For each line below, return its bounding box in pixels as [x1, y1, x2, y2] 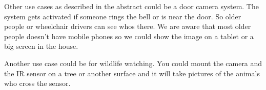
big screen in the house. [4, 41, 78, 51]
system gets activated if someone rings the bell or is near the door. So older [4, 11, 241, 21]
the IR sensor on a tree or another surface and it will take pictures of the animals [4, 68, 260, 78]
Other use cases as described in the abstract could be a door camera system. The [4, 1, 259, 11]
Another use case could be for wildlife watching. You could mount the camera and [4, 57, 262, 68]
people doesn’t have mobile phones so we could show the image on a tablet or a [4, 31, 254, 41]
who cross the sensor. [4, 78, 71, 88]
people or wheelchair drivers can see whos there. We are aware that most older [4, 21, 251, 32]
